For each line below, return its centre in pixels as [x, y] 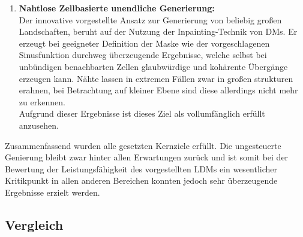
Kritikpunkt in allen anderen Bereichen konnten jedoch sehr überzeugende [141, 180]
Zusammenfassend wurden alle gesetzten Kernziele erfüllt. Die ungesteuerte [143, 145]
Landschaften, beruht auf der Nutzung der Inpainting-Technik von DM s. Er [158, 31]
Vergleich [34, 224]
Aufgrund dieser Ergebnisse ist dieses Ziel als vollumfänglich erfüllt [142, 113]
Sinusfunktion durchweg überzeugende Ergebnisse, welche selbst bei [143, 55]
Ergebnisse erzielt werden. [52, 192]
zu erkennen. [42, 101]
